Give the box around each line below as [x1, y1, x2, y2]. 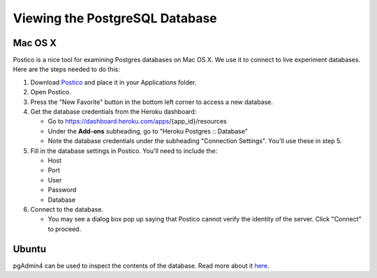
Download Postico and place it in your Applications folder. [30, 78, 197, 87]
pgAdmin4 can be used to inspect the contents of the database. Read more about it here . [13, 261, 269, 270]
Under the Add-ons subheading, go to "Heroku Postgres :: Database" [47, 126, 248, 136]
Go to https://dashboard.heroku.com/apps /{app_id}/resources [47, 117, 227, 126]
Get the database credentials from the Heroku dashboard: [30, 108, 197, 116]
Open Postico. [30, 88, 71, 96]
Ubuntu [13, 243, 47, 255]
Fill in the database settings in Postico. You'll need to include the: [30, 147, 218, 155]
